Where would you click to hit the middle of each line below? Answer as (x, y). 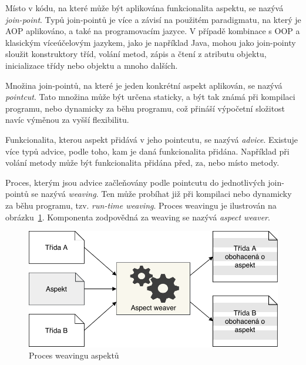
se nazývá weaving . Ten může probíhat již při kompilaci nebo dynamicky (162, 194)
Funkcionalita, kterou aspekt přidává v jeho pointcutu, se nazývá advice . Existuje (152, 139)
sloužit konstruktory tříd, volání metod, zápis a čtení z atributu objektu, (136, 54)
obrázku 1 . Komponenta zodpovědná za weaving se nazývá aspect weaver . (138, 217)
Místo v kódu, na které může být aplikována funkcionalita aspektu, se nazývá (144, 8)
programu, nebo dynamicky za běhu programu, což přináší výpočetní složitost (145, 108)
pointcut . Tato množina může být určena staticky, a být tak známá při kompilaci (150, 97)
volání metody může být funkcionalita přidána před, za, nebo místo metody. (142, 163)
